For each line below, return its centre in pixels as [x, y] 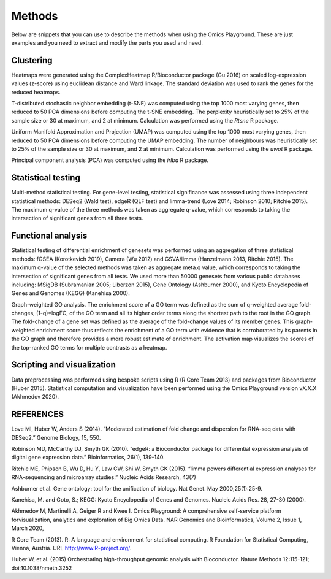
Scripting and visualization [64, 365]
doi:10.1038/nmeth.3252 [42, 568]
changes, [23, 313]
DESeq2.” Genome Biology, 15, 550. [56, 437]
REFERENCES [38, 414]
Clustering [32, 60]
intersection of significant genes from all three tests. [77, 218]
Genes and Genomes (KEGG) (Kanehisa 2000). [70, 293]
